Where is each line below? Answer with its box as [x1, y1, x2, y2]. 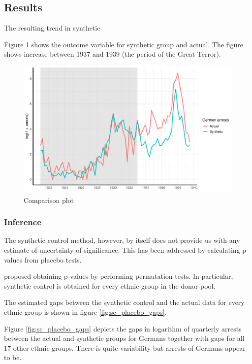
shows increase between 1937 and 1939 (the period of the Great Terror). [4, 49, 221, 59]
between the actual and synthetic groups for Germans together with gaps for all [4, 333, 245, 343]
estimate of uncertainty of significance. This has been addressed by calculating [4, 244, 240, 255]
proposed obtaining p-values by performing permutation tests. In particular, [4, 271, 233, 281]
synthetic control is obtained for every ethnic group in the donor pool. [4, 280, 216, 291]
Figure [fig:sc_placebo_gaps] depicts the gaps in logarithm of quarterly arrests [4, 323, 242, 333]
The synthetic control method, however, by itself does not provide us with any [4, 235, 240, 245]
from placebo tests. [24, 254, 82, 265]
